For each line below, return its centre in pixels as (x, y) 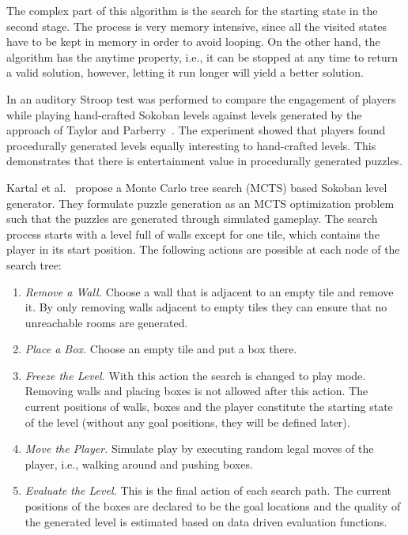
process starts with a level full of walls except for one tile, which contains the (193, 234)
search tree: (34, 264)
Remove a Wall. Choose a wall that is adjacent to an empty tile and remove (209, 291)
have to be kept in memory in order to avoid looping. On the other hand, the (193, 41)
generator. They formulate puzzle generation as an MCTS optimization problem (200, 203)
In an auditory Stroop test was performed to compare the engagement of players (201, 98)
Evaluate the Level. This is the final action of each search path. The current (208, 490)
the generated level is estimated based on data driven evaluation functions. (206, 521)
